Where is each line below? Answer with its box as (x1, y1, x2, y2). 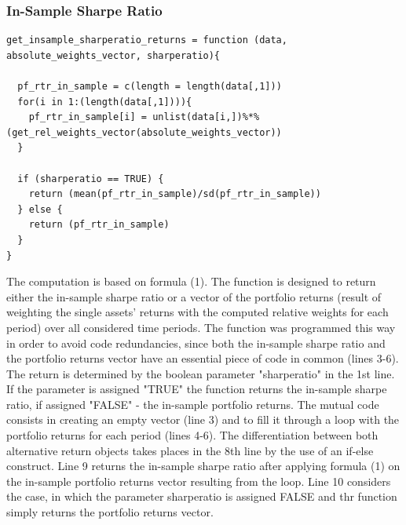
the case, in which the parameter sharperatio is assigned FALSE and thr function (6, 488, 397, 505)
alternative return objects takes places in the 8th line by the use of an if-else (6, 442, 374, 458)
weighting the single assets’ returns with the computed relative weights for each (6, 304, 389, 320)
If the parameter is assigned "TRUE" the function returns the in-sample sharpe (6, 381, 387, 397)
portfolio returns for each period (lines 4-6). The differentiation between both (6, 427, 379, 443)
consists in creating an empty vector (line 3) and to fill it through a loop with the (6, 411, 400, 428)
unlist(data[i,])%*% (152, 111, 260, 123)
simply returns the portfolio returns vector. (6, 504, 214, 520)
